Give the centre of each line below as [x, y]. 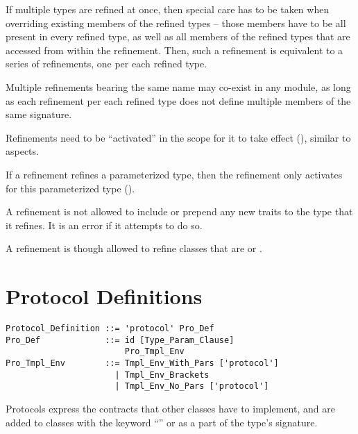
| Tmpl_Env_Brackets [162, 375]
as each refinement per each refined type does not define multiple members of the [178, 100]
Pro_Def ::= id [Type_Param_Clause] [120, 340]
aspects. [22, 151]
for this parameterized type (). [70, 188]
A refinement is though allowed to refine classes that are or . [134, 248]
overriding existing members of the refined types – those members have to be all [176, 23]
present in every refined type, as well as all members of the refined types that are [178, 36]
